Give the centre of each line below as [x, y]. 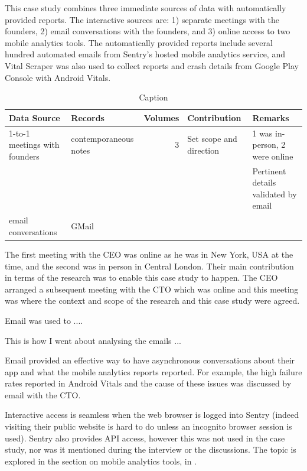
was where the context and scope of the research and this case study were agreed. [152, 301]
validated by [275, 194]
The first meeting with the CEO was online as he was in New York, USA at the [149, 254]
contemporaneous [102, 139]
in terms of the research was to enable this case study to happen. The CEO [141, 277]
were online [273, 156]
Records [88, 117]
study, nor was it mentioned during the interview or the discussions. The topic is [151, 449]
